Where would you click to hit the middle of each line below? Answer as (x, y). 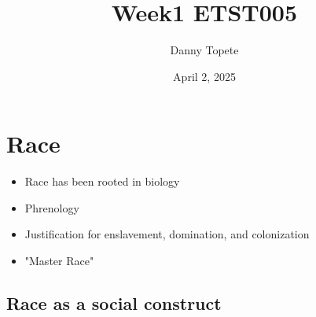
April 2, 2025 (204, 76)
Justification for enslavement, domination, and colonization (167, 234)
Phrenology (52, 207)
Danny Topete (204, 50)
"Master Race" (59, 261)
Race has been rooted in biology (102, 181)
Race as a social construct (114, 303)
